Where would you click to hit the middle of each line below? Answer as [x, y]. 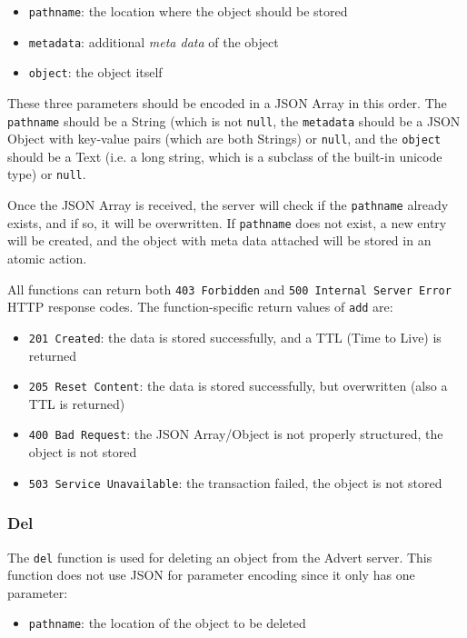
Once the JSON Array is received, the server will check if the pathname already [228, 205]
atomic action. [47, 259]
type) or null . [47, 174]
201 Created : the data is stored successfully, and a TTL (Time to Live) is [235, 337]
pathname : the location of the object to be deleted [167, 623]
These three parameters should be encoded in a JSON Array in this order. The [227, 102]
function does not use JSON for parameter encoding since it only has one [211, 575]
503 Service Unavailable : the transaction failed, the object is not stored [235, 482]
